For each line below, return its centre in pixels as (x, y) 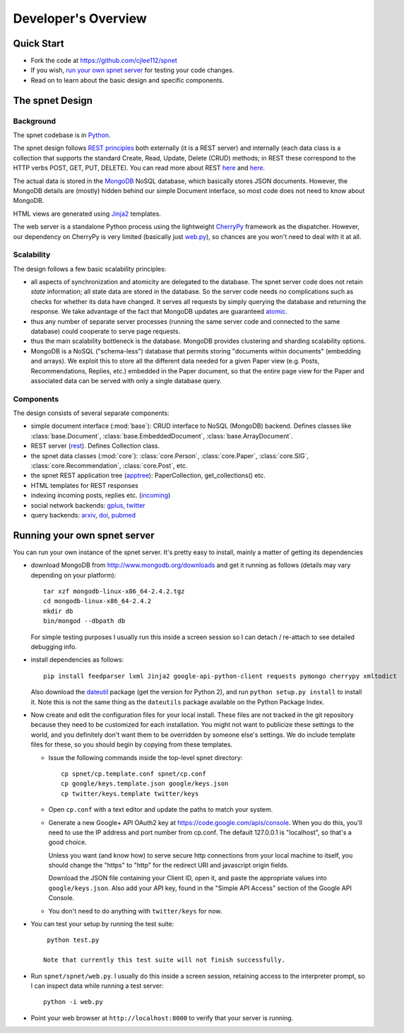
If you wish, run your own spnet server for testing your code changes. (132, 70)
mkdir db (58, 611)
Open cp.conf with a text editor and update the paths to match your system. (161, 810)
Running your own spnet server (84, 535)
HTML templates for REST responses (85, 485)
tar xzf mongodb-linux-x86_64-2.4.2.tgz (114, 591)
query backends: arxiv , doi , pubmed (83, 515)
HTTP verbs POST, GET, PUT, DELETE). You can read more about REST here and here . (139, 168)
